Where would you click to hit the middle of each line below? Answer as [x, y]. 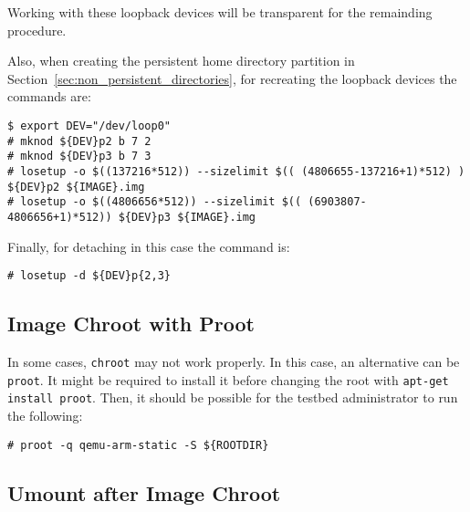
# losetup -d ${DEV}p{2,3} [89, 276]
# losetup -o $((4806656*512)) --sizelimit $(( [155, 202]
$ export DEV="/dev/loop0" [89, 125]
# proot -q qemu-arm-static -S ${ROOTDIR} [138, 445]
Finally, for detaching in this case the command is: [149, 246]
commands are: [49, 96]
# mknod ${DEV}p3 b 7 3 [79, 157]
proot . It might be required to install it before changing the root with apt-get [228, 379]
